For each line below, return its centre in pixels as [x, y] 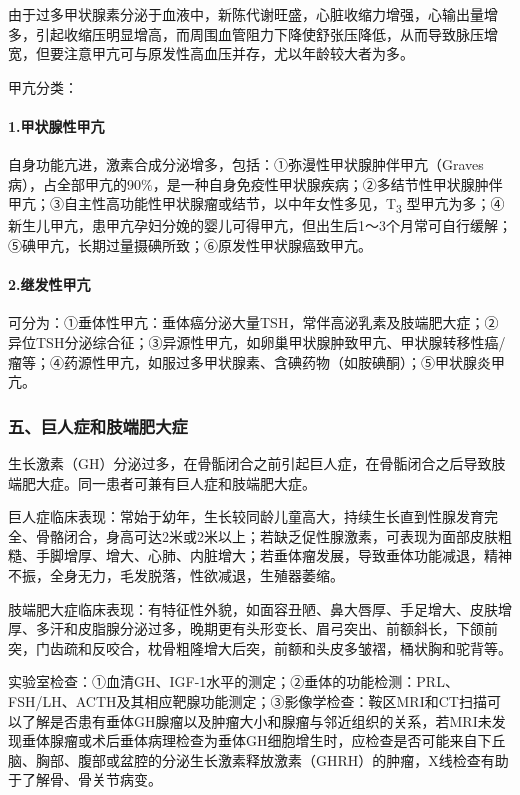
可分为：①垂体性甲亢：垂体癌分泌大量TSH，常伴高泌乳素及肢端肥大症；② [253, 322]
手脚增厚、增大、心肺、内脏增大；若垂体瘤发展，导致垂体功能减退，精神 [273, 555]
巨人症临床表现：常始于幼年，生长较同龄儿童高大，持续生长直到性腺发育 [246, 516]
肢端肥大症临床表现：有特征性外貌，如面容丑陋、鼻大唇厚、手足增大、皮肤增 [260, 608]
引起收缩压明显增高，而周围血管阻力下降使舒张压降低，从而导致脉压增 [266, 33]
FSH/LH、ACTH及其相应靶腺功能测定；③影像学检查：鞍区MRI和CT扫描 [247, 701]
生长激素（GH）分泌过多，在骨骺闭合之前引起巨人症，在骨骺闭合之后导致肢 [257, 463]
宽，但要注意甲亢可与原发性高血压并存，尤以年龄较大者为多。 [211, 53]
